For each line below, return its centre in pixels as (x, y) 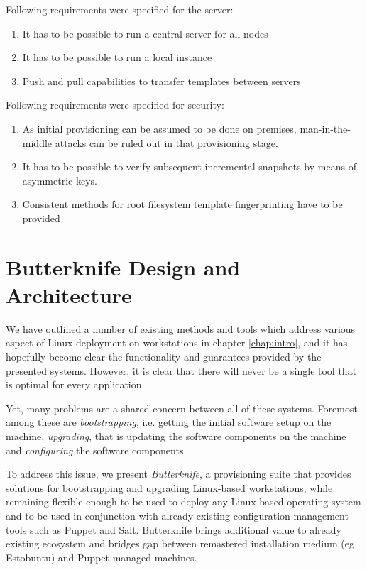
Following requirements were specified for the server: (120, 9)
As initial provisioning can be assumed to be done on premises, (159, 128)
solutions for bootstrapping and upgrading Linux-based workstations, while (169, 487)
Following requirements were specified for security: (115, 105)
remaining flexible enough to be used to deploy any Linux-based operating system (183, 502)
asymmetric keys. (60, 180)
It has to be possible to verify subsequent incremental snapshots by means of (189, 166)
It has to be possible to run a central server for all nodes (145, 33)
